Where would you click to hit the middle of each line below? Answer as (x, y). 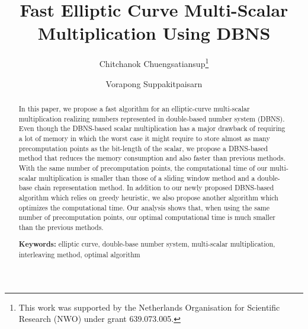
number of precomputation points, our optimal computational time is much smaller (147, 217)
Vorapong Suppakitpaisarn (154, 83)
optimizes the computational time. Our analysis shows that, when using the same (144, 207)
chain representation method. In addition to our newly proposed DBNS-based (154, 188)
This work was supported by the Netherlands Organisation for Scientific (149, 307)
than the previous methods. (61, 227)
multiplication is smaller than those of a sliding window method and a (147, 178)
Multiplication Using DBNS (154, 33)
